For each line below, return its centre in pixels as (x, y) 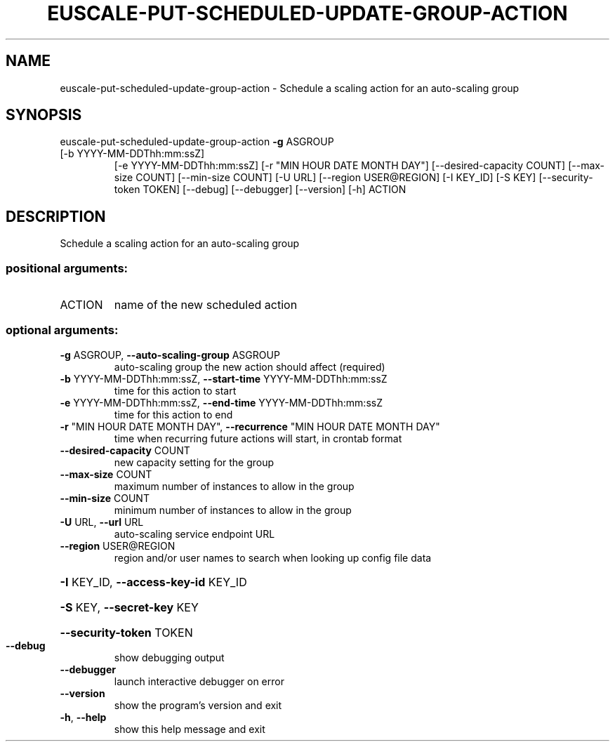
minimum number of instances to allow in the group (233, 510)
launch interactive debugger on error (199, 681)
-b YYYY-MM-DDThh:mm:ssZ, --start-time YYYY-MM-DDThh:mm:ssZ (224, 378)
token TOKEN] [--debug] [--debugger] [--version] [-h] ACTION (260, 190)
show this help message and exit (190, 729)
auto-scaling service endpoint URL (194, 534)
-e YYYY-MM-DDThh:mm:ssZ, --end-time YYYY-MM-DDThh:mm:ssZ (221, 402)
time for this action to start (175, 390)
